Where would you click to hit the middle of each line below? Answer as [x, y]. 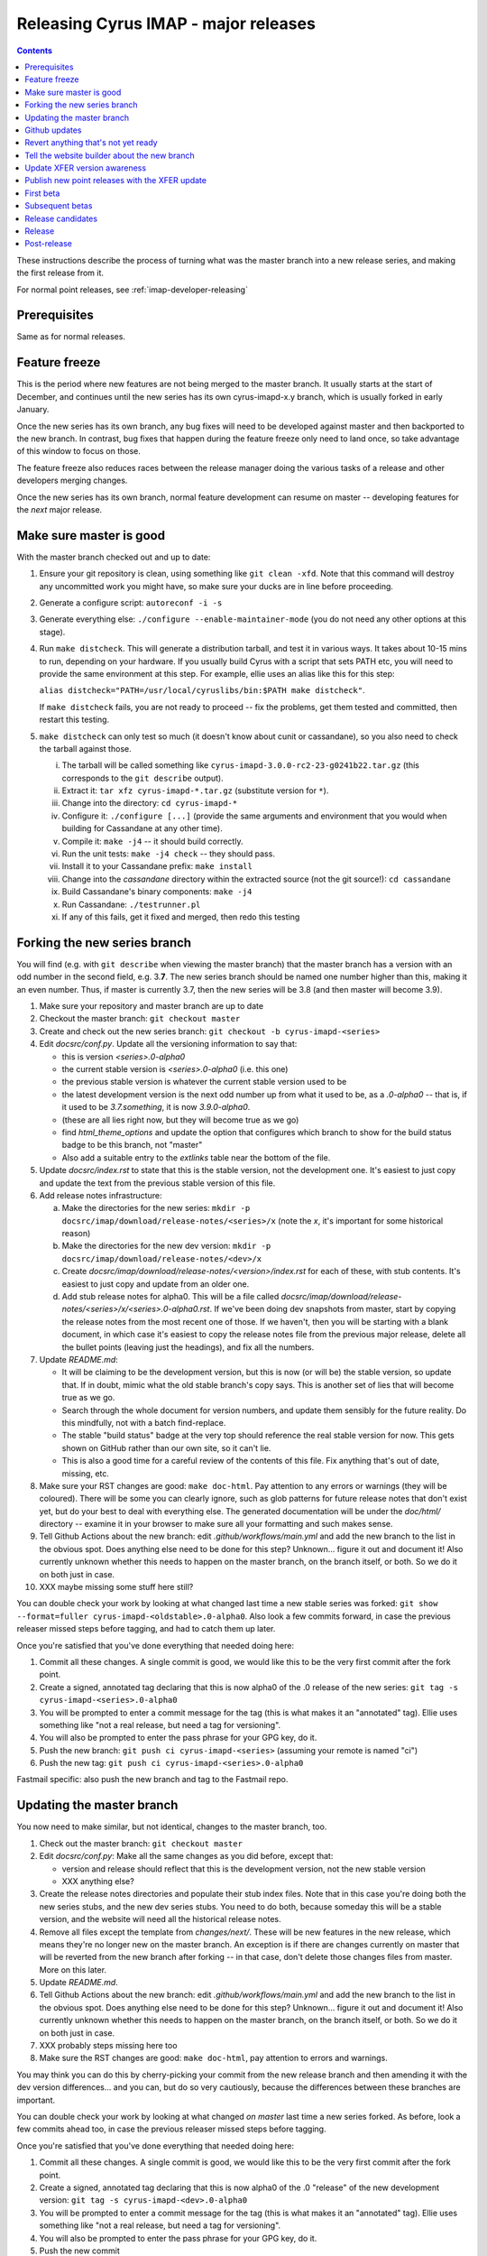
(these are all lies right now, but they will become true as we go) [180, 1120]
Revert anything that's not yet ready [91, 143]
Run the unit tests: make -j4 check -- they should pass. [168, 854]
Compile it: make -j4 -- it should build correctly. [152, 841]
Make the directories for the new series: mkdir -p [156, 1208]
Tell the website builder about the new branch [110, 155]
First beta [42, 193]
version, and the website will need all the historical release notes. [160, 1919]
